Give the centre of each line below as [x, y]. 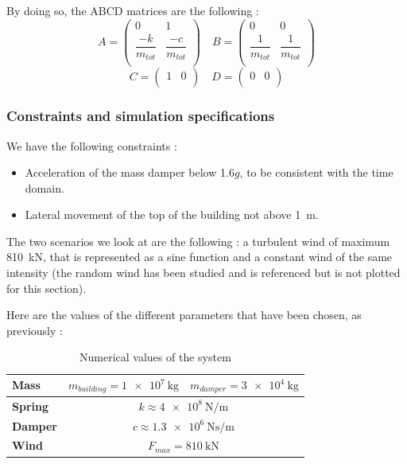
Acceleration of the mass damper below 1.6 [130, 172]
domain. [45, 187]
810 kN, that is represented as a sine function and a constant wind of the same [200, 257]
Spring [30, 406]
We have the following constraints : [92, 145]
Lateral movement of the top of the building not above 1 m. [172, 214]
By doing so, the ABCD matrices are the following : [133, 10]
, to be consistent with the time [316, 172]
